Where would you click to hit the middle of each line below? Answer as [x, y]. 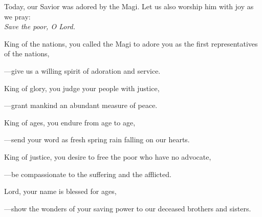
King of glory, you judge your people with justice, [82, 88]
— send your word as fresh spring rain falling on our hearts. [97, 139]
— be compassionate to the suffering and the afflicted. [88, 174]
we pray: [17, 16]
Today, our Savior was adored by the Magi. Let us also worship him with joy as [129, 6]
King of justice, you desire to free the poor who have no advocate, [108, 156]
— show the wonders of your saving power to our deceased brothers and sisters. [128, 208]
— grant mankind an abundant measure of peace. [81, 105]
